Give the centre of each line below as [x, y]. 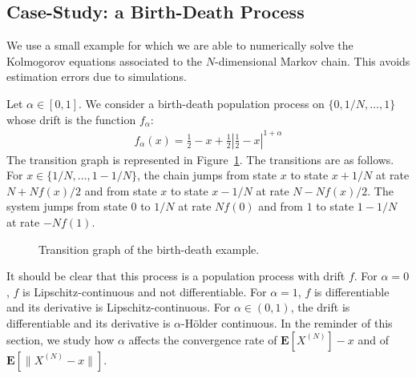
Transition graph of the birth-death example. [149, 249]
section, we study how [61, 339]
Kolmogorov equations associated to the [105, 60]
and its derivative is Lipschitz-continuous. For [119, 307]
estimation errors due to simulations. [97, 76]
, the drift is [320, 307]
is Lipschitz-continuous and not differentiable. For [145, 291]
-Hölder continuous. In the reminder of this [287, 323]
